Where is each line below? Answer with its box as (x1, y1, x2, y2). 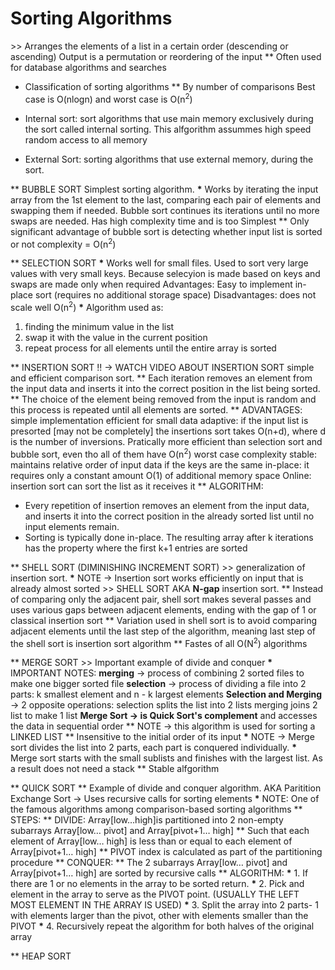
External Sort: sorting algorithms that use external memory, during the (24, 153, 314, 165)
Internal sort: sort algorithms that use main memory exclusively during (24, 112, 314, 124)
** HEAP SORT (10, 950, 72, 962)
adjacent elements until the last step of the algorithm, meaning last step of (10, 625, 317, 637)
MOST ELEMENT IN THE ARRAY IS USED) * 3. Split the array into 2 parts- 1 (10, 899, 319, 911)
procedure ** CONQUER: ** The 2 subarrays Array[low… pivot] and (10, 857, 288, 869)
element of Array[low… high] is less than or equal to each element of (10, 835, 293, 847)
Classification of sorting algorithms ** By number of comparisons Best (24, 80, 316, 92)
